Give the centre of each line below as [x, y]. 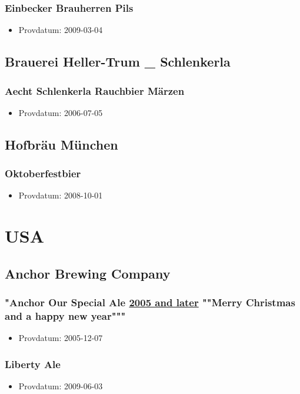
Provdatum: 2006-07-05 [61, 112]
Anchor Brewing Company [88, 273]
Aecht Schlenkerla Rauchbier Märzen [95, 90]
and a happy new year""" [65, 316]
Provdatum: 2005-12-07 [61, 338]
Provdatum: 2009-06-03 [61, 386]
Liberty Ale [33, 364]
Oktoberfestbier [43, 173]
